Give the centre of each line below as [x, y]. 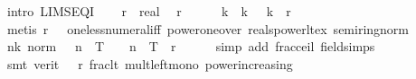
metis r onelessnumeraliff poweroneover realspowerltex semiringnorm [208, 28]
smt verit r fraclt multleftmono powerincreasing [150, 63]
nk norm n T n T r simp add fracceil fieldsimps [191, 46]
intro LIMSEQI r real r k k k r [149, 11]
